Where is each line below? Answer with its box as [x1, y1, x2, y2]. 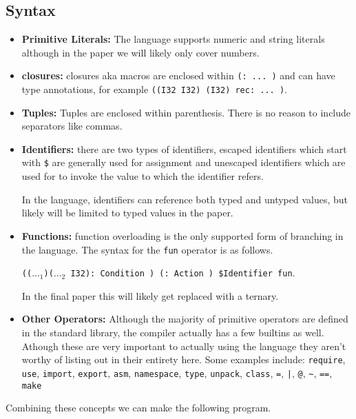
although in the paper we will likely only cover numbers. [21, 45, 260, 59]
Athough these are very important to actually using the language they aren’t [21, 338, 346, 353]
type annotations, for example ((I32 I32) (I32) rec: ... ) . [21, 82, 287, 96]
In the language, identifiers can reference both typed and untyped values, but [21, 192, 348, 206]
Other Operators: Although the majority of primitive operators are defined [21, 311, 348, 326]
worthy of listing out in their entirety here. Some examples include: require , [21, 352, 346, 367]
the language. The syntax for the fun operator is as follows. [21, 242, 273, 256]
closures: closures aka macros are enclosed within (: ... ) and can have [21, 68, 335, 83]
